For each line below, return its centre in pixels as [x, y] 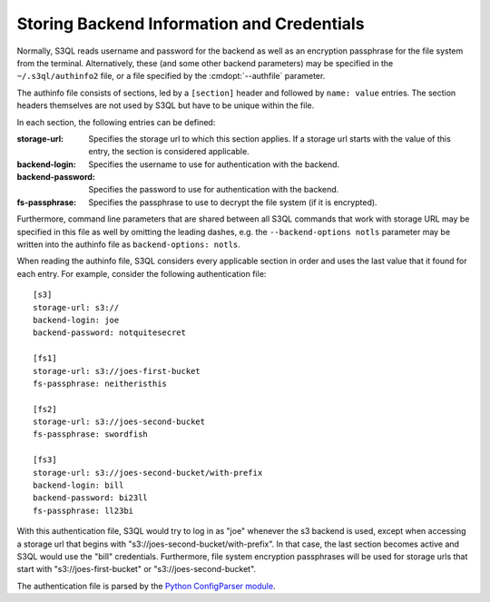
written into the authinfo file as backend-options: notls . [128, 244]
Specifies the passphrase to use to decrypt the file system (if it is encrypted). [233, 202]
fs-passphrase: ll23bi [83, 510]
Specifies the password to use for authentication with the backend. [214, 190]
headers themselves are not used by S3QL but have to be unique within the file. [166, 105]
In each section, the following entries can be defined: [116, 122]
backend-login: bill [78, 485]
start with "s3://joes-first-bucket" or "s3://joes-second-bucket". [137, 569]
